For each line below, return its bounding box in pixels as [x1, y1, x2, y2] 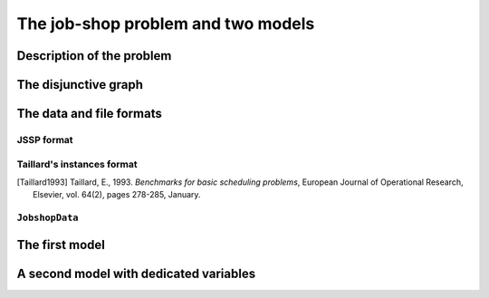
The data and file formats [16, 106, 162, 121]
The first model [16, 236, 106, 253]
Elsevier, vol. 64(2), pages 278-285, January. [33, 189, 201, 200]
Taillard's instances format [16, 158, 138, 170]
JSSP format [16, 133, 73, 146]
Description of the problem [16, 48, 172, 63]
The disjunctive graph [16, 77, 144, 92]
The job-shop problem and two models [16, 14, 315, 34]
